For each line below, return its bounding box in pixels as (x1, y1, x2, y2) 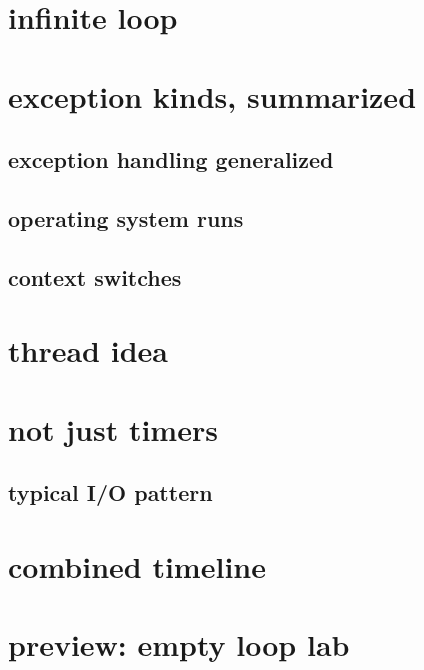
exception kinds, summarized (8, 75, 417, 116)
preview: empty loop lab (8, 624, 350, 665)
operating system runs (8, 202, 244, 233)
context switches (8, 261, 182, 292)
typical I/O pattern (8, 477, 213, 508)
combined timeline (8, 545, 266, 586)
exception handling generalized (8, 144, 334, 175)
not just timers (8, 408, 218, 449)
